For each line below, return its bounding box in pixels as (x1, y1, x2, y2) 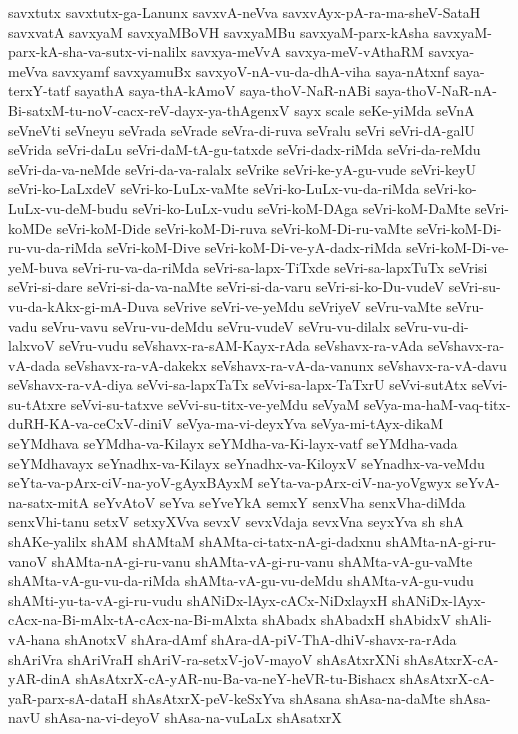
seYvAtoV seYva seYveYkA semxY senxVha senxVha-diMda (93, 491, 466, 512)
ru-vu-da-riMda (8, 237, 103, 258)
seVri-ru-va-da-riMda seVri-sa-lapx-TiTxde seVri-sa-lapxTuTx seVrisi (72, 256, 488, 277)
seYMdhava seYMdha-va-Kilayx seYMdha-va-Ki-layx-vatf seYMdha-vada (8, 433, 458, 454)
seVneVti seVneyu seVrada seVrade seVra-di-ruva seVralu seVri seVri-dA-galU (8, 119, 475, 140)
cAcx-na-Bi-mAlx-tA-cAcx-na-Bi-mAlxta (8, 609, 258, 630)
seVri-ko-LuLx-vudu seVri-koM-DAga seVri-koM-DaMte (132, 197, 471, 218)
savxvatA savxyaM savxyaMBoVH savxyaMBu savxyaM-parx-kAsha (8, 21, 429, 42)
